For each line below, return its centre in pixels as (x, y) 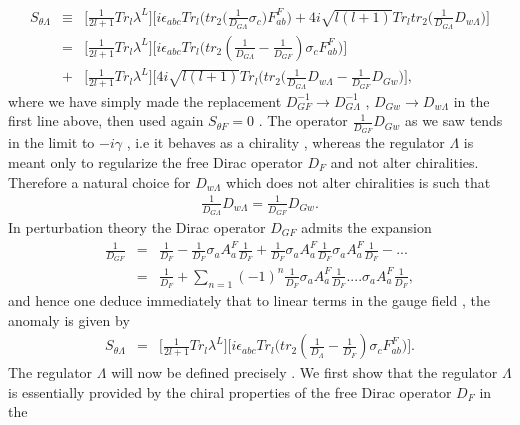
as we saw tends (453, 120)
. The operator (303, 120)
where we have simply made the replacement (145, 100)
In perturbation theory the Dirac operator (137, 226)
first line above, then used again (106, 120)
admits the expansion (366, 226)
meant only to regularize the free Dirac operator (155, 161)
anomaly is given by (69, 319)
